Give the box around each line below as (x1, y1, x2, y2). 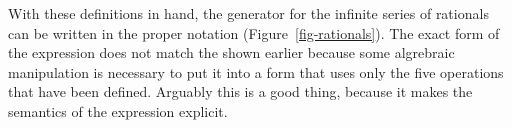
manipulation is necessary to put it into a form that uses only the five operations (8, 61, 504, 82)
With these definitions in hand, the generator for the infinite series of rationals (8, 3, 489, 23)
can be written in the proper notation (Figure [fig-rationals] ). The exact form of (8, 22, 500, 43)
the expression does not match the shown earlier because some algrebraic (8, 42, 455, 63)
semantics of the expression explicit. (8, 100, 228, 121)
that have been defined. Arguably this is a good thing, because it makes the (8, 81, 473, 102)
